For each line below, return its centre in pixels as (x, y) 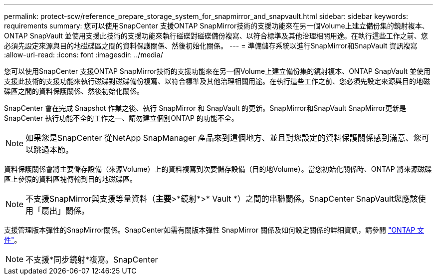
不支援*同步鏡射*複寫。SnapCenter (92, 260)
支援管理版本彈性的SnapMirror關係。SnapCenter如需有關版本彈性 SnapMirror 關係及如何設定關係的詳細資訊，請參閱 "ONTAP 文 (214, 230)
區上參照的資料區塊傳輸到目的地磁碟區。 (70, 179)
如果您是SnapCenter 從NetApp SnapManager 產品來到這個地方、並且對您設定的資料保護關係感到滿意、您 (223, 138)
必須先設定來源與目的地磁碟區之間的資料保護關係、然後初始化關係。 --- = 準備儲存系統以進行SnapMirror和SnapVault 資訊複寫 (211, 46)
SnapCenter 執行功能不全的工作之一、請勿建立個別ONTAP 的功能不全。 (121, 118)
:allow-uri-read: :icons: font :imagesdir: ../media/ (84, 55)
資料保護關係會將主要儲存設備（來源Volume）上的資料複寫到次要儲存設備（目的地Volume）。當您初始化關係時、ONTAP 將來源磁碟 (218, 169)
